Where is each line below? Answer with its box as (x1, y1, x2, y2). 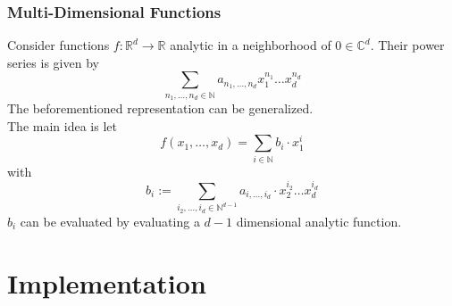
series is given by (7, 53, 99, 71)
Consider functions (7, 36, 110, 54)
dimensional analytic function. (236, 211, 402, 230)
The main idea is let (7, 116, 117, 135)
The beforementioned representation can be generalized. (7, 99, 314, 118)
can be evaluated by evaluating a (20, 211, 200, 230)
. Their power (370, 36, 445, 54)
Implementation (7, 264, 206, 301)
